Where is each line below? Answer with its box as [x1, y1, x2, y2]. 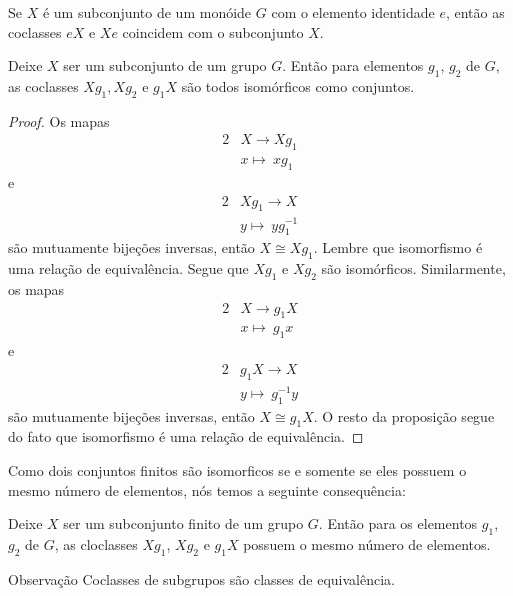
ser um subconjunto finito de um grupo [63, 513, 304, 534]
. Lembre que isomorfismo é [313, 237, 483, 258]
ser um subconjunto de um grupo [63, 55, 267, 76]
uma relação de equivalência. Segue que [8, 258, 249, 279]
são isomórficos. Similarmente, [321, 258, 506, 279]
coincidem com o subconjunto [122, 21, 304, 42]
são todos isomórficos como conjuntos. [181, 75, 415, 96]
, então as [445, 2, 505, 22]
